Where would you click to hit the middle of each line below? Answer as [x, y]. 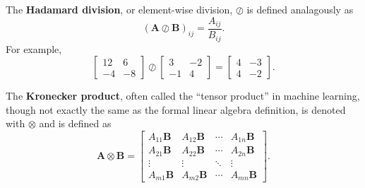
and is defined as [75, 123]
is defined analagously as [300, 9]
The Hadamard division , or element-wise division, [119, 9]
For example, [34, 48]
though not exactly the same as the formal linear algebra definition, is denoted [176, 109]
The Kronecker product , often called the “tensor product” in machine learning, [183, 96]
